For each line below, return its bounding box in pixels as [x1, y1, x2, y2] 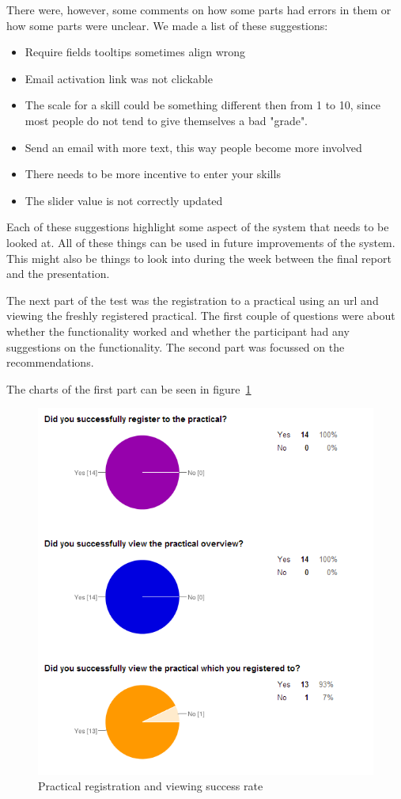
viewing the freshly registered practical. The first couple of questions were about [6, 307, 395, 324]
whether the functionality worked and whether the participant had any [6, 322, 350, 339]
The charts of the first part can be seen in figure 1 [6, 380, 252, 397]
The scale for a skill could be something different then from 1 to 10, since [25, 97, 380, 113]
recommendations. [6, 354, 94, 371]
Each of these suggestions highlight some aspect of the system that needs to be [6, 219, 389, 235]
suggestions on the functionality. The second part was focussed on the [6, 338, 345, 355]
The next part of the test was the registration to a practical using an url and [6, 291, 379, 308]
